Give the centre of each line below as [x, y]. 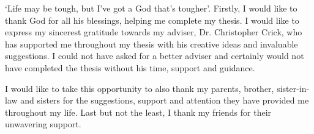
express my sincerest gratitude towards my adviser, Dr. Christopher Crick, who [154, 32]
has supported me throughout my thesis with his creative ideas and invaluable [151, 44]
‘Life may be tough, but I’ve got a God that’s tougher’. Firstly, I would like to [151, 8]
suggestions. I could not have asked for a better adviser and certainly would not [155, 56]
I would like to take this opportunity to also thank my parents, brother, [140, 88]
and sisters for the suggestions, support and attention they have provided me [165, 100]
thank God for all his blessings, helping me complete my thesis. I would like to [152, 20]
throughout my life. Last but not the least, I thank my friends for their [138, 112]
